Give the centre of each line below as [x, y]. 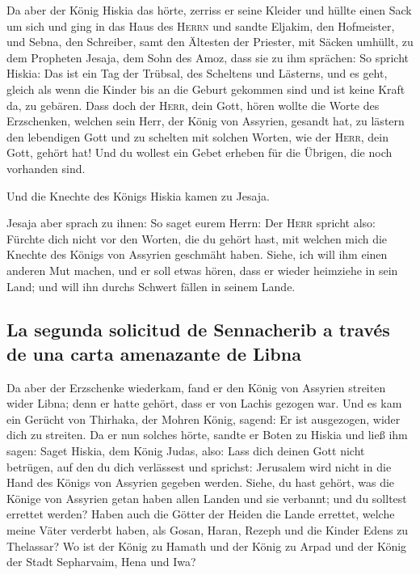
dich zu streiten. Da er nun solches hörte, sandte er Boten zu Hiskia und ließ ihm [207, 435]
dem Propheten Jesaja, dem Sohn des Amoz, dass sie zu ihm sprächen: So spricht [208, 57]
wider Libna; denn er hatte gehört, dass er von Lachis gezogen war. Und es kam [204, 403]
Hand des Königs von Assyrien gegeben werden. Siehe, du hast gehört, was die [201, 482]
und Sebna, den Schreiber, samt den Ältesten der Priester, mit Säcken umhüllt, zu [210, 42]
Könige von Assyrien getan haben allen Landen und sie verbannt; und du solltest [207, 498]
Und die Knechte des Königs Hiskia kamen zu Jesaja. [138, 195]
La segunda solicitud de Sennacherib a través [198, 330]
